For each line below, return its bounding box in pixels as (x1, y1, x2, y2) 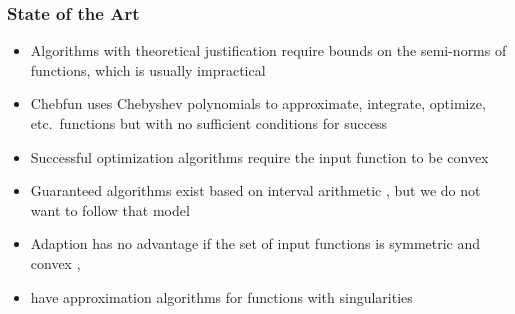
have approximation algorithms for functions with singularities (30, 286, 413, 307)
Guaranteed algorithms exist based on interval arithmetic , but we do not (30, 180, 481, 201)
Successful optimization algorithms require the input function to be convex (30, 146, 489, 167)
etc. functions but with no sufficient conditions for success (30, 113, 388, 133)
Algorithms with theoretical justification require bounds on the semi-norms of (30, 40, 507, 61)
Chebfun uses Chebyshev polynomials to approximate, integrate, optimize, (30, 93, 486, 114)
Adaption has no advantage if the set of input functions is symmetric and (30, 233, 481, 254)
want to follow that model (30, 199, 190, 220)
